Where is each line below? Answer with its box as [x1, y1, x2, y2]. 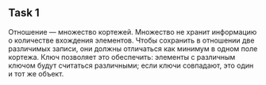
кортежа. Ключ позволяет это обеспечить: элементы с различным [8, 52, 236, 61]
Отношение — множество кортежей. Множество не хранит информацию [8, 27, 257, 36]
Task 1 [8, 6, 40, 20]
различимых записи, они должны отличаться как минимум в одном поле [8, 43, 258, 54]
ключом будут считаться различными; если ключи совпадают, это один [8, 61, 254, 70]
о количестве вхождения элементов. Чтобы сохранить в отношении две [8, 35, 255, 45]
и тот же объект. [8, 68, 64, 78]
